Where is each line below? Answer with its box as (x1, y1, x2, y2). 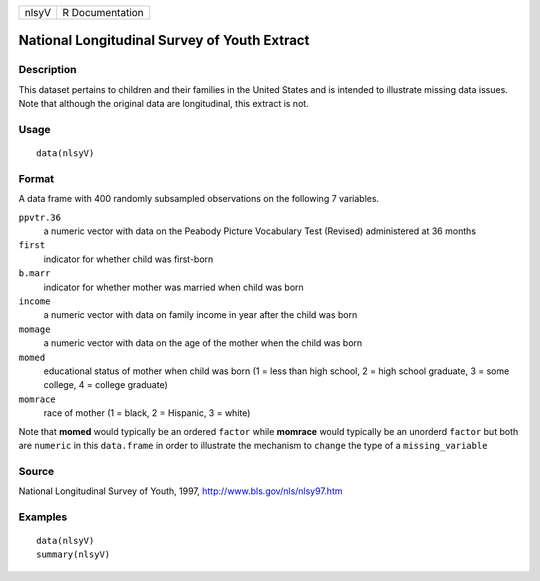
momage (18, 323, 51, 335)
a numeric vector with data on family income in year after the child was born (43, 309, 358, 321)
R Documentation (62, 6, 144, 19)
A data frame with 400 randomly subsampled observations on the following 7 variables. (18, 193, 380, 205)
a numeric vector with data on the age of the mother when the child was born (43, 337, 363, 349)
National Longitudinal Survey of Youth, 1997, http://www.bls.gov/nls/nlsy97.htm (18, 485, 343, 497)
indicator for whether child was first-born (43, 253, 214, 265)
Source (18, 464, 55, 478)
